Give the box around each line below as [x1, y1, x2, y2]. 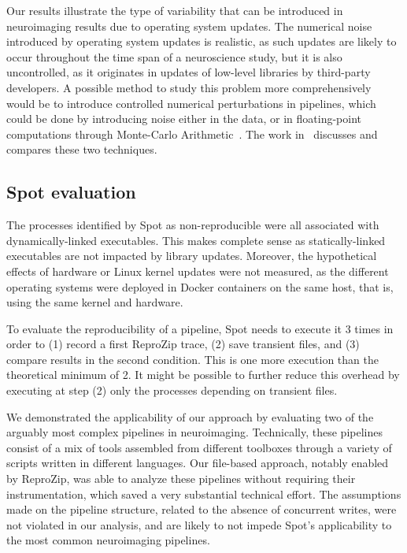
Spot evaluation [6, 180, 136, 204]
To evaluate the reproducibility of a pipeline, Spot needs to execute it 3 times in [6, 320, 394, 336]
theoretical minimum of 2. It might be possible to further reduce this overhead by [6, 366, 400, 383]
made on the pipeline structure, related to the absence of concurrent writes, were [6, 501, 397, 518]
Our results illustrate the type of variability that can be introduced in [6, 2, 343, 18]
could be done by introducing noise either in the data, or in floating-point [6, 110, 361, 127]
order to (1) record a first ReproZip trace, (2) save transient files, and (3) [6, 336, 360, 352]
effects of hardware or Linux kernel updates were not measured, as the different [6, 262, 389, 279]
